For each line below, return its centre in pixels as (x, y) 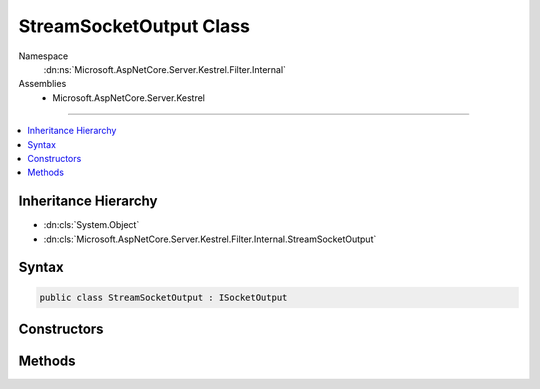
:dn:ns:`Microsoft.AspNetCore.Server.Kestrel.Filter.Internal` (165, 69)
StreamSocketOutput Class (134, 26)
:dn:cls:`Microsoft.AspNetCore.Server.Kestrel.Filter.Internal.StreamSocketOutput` (210, 239)
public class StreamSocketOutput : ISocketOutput (163, 297)
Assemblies (42, 84)
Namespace (43, 56)
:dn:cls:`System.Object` (91, 225)
